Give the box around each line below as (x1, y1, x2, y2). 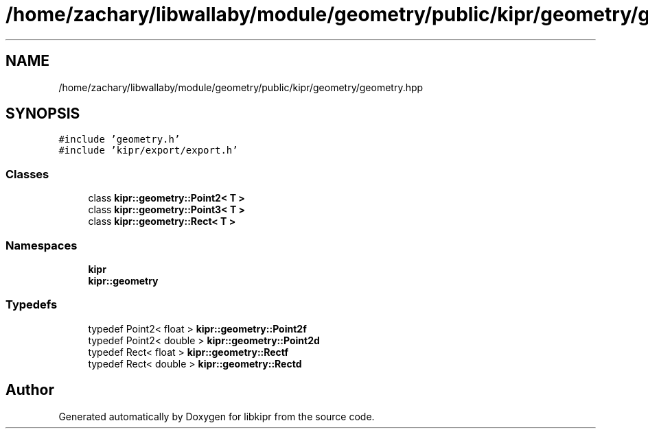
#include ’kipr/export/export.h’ (58, 145, 238, 156)
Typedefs (5, 298, 58, 312)
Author (5, 381, 54, 399)
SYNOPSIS (5, 105, 80, 123)
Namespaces (5, 238, 78, 252)
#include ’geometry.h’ (58, 134, 181, 145)
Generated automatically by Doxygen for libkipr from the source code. (58, 410, 375, 422)
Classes (5, 167, 49, 181)
